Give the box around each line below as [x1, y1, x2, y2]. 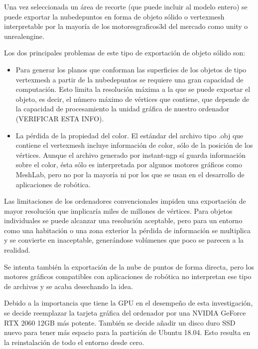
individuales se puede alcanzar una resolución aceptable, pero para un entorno [4, 215, 243, 226]
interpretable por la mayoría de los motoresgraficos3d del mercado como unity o [4, 21, 248, 31]
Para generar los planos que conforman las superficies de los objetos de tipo [15, 64, 247, 74]
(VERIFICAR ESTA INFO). [15, 113, 104, 123]
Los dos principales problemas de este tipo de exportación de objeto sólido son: [4, 47, 246, 58]
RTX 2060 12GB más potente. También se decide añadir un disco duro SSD [4, 317, 236, 328]
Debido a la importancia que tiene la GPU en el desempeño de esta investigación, [4, 298, 253, 308]
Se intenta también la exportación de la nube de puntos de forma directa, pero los [4, 261, 254, 272]
